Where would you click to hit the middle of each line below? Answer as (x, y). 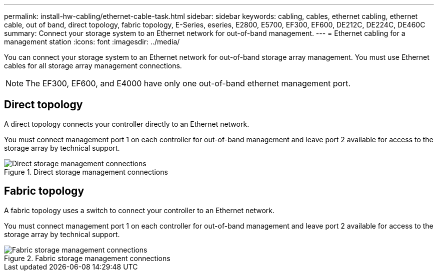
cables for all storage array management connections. (93, 66)
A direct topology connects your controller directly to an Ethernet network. (127, 124)
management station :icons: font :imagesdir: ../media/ (92, 42)
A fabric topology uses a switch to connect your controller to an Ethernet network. (139, 210)
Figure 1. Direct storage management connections (86, 172)
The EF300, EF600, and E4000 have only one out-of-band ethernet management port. (188, 83)
